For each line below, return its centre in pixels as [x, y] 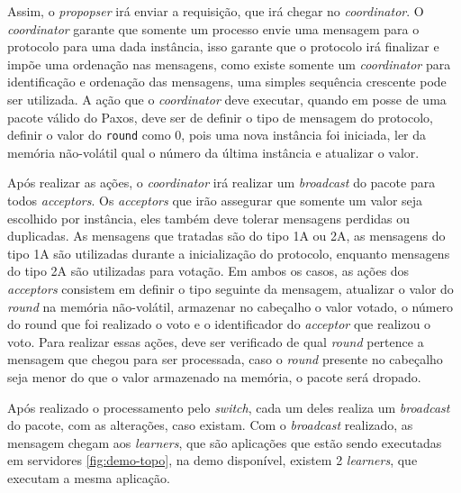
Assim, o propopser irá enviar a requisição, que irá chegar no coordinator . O [216, 11]
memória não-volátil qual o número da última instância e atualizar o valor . [213, 152]
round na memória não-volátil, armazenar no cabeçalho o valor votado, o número [230, 306]
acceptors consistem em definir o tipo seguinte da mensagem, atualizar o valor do [230, 288]
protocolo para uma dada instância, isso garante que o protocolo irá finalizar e [223, 46]
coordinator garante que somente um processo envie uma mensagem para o [213, 28]
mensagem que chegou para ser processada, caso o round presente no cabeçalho [225, 359]
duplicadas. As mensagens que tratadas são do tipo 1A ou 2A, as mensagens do [226, 236]
